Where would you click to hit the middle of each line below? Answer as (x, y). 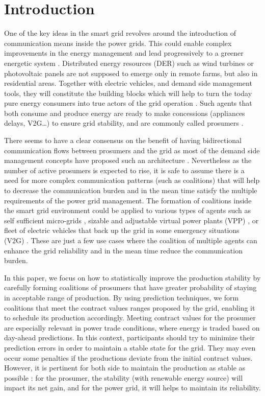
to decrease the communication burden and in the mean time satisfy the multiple (131, 190)
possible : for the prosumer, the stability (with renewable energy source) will (124, 377)
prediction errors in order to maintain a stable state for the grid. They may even (130, 347)
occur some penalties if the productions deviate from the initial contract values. (128, 357)
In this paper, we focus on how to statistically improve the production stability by (132, 277)
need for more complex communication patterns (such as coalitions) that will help (132, 180)
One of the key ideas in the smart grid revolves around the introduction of (120, 33)
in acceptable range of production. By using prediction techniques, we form (122, 297)
